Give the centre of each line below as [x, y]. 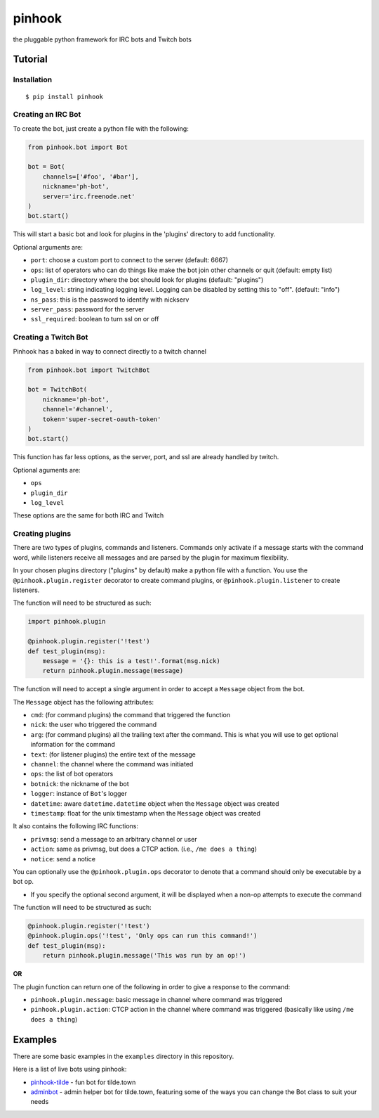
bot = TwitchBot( [58, 390]
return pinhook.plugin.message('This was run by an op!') [144, 956]
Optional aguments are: [47, 470]
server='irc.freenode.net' [89, 196]
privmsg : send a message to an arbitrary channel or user [114, 839]
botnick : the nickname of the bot [80, 783]
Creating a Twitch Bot [51, 338]
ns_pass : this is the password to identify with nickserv [110, 300]
